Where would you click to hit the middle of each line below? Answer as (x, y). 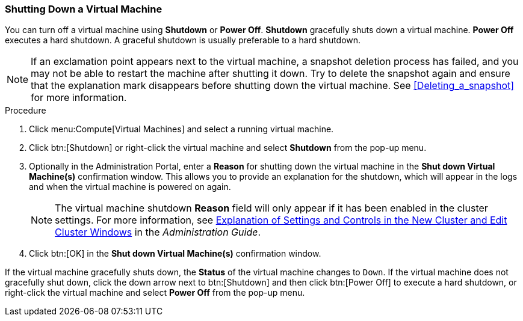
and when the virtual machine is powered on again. (130, 187)
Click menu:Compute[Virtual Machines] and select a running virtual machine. (181, 129)
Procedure (26, 111)
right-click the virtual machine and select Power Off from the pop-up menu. (155, 293)
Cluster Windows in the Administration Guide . (158, 232)
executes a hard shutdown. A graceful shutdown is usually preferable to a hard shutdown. (183, 40)
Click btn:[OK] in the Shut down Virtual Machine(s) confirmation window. (175, 254)
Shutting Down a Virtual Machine (84, 9)
